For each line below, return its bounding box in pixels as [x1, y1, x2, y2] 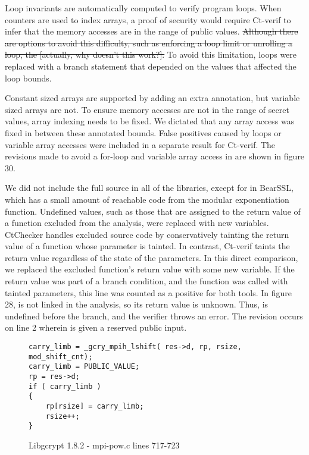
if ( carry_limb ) [29, 382, 101, 391]
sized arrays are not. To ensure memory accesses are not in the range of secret [5, 103, 289, 115]
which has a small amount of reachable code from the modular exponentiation [5, 193, 289, 205]
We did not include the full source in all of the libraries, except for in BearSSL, [5, 181, 294, 194]
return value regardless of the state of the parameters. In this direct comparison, [5, 251, 298, 263]
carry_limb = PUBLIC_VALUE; [29, 362, 140, 371]
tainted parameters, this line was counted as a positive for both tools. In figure [5, 286, 292, 299]
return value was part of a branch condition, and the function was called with [5, 275, 288, 287]
